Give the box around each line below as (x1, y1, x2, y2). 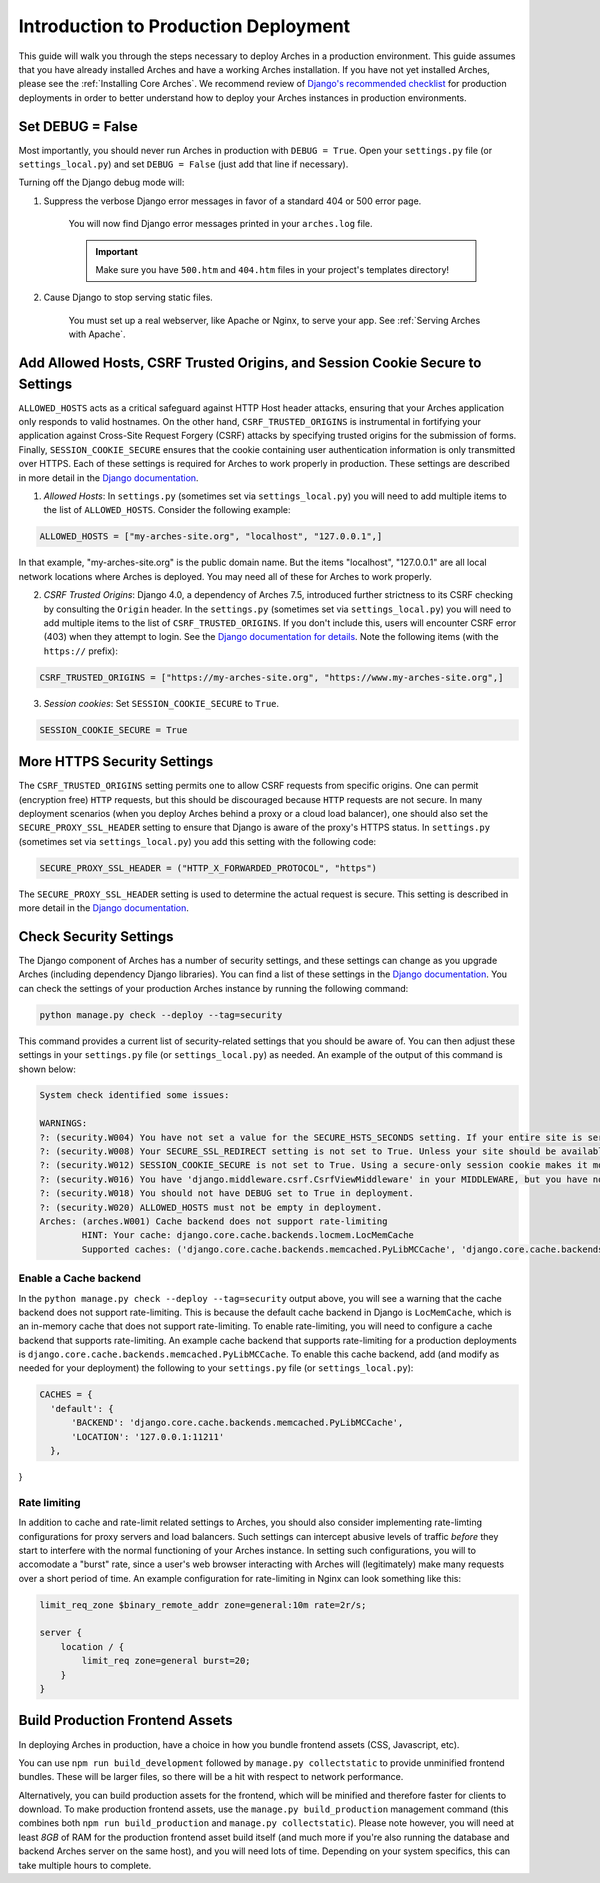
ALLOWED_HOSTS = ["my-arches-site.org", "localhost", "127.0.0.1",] (39, 531, 383, 542)
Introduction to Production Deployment (18, 15, 351, 37)
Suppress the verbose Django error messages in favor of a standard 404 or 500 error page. (43, 195, 422, 207)
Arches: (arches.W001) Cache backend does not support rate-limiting (39, 1216, 388, 1227)
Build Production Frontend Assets (18, 1712, 234, 1729)
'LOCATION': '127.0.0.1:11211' (71, 1431, 225, 1442)
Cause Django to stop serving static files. (43, 291, 214, 304)
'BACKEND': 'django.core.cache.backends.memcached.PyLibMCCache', (71, 1417, 404, 1429)
